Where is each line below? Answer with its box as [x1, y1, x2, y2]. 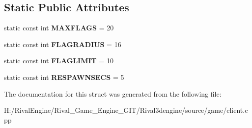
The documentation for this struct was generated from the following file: [4, 88, 222, 99]
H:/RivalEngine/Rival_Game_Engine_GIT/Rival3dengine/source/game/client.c [4, 105, 248, 115]
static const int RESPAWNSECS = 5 [4, 72, 124, 82]
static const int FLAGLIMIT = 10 [4, 55, 114, 66]
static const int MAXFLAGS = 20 [4, 23, 114, 33]
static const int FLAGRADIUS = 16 [4, 39, 121, 49]
